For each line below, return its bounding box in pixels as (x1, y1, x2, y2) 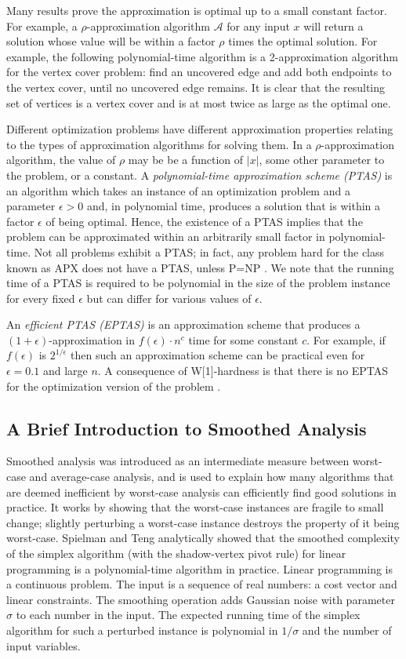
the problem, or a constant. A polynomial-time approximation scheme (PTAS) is (6, 166, 393, 183)
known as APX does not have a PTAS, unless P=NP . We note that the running (6, 259, 394, 275)
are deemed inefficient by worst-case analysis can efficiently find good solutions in (6, 483, 397, 500)
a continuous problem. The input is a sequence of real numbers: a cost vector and (6, 576, 397, 592)
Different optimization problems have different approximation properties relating (6, 121, 393, 137)
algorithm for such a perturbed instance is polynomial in (6, 621, 278, 638)
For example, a (6, 17, 78, 34)
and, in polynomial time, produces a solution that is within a (86, 198, 381, 214)
